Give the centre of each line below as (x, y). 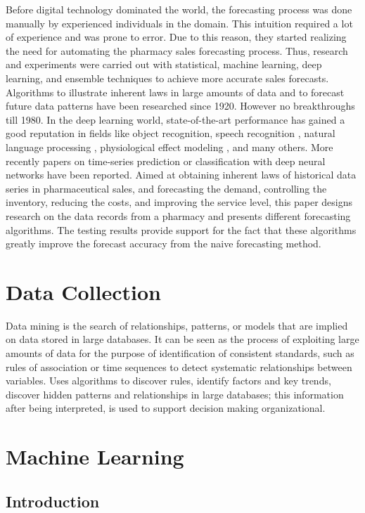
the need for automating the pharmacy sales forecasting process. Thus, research (177, 50)
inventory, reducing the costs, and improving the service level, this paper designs (179, 202)
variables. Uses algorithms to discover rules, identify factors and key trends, (168, 381)
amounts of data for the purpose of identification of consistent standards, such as (180, 353)
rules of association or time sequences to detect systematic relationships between (179, 366)
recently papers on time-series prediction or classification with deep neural (166, 161)
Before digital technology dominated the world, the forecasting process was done (179, 9)
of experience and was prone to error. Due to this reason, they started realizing (176, 37)
